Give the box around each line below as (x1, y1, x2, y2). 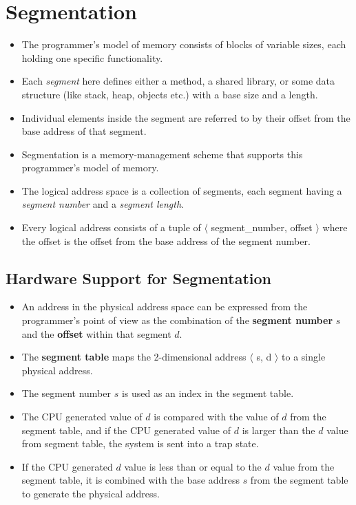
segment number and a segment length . (21, 197, 184, 211)
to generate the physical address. (21, 486, 160, 500)
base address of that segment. (21, 124, 147, 138)
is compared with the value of (154, 409, 279, 424)
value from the (273, 459, 335, 473)
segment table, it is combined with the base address (21, 473, 240, 487)
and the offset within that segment (21, 326, 171, 341)
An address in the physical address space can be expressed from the (21, 299, 308, 314)
